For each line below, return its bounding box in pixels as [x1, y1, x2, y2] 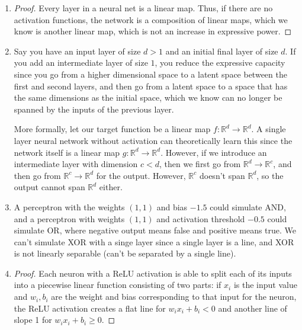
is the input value [233, 278, 297, 291]
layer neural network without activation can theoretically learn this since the [14, 134, 293, 146]
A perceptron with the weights [14, 200, 125, 213]
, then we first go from [159, 158, 241, 170]
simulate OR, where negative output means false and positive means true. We [14, 224, 297, 236]
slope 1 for [14, 313, 52, 326]
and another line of [218, 302, 287, 314]
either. [99, 181, 123, 193]
